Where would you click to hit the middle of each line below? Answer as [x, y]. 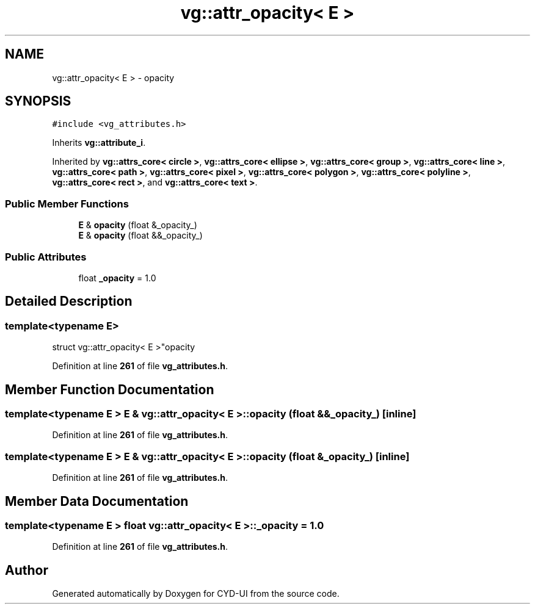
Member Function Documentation [110, 389]
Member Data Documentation [97, 501]
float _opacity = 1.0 [117, 278]
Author [27, 570]
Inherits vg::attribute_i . [99, 143]
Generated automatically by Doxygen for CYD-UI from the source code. [196, 594]
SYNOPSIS [38, 101]
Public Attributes [46, 257]
